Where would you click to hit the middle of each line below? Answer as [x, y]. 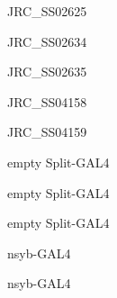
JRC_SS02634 [47, 41]
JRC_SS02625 [47, 11]
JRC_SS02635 [47, 72]
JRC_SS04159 [47, 132]
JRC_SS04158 [47, 101]
